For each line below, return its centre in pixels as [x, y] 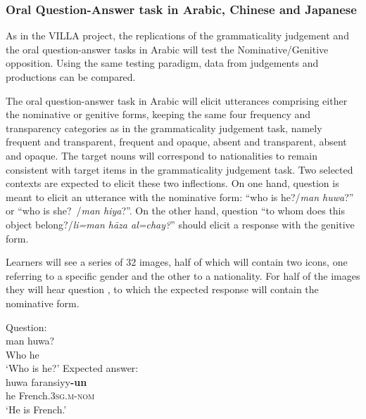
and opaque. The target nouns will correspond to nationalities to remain [162, 155]
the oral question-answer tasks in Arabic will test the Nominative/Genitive [167, 49]
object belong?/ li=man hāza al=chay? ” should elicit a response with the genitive [180, 224]
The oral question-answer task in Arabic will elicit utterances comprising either [177, 100]
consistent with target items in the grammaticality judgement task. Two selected [179, 169]
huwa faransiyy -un [46, 381]
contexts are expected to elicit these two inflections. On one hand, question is [172, 183]
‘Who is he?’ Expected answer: [72, 368]
